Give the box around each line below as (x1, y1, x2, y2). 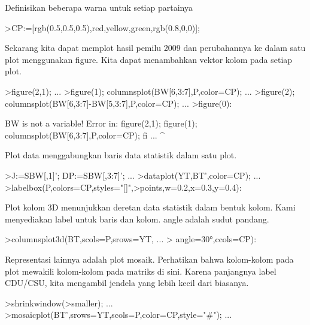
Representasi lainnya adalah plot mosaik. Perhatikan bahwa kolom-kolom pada (5, 252, 294, 265)
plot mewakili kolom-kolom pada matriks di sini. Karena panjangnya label (5, 264, 276, 277)
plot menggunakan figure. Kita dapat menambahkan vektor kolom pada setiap (5, 53, 293, 65)
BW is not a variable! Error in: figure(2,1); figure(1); (5, 117, 197, 130)
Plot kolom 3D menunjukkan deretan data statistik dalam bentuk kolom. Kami (5, 201, 296, 213)
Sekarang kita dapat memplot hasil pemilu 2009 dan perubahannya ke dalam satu (5, 41, 306, 54)
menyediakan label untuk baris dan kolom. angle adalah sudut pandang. (5, 212, 269, 225)
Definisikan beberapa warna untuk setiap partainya (5, 1, 193, 13)
